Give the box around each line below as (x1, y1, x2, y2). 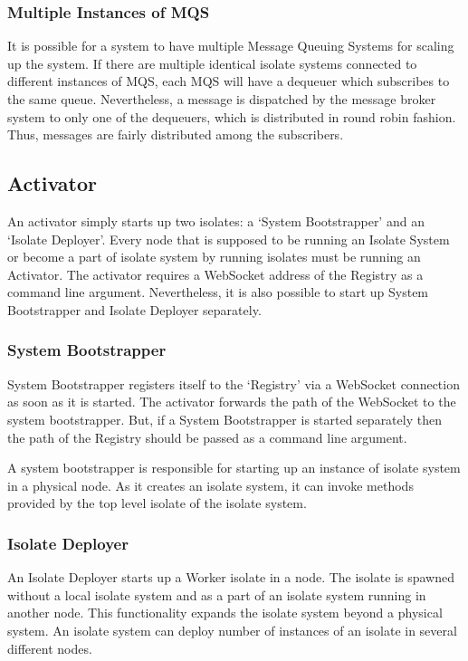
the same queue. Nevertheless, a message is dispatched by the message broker (7, 90, 436, 108)
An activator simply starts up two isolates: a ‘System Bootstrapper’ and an (7, 211, 425, 230)
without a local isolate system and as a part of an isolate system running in (7, 585, 426, 604)
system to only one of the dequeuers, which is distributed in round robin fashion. (7, 107, 456, 126)
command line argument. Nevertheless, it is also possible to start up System (7, 283, 429, 302)
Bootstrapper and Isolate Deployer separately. (7, 300, 262, 319)
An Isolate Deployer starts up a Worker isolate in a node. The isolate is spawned (7, 568, 454, 587)
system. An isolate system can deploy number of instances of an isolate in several (7, 620, 457, 639)
